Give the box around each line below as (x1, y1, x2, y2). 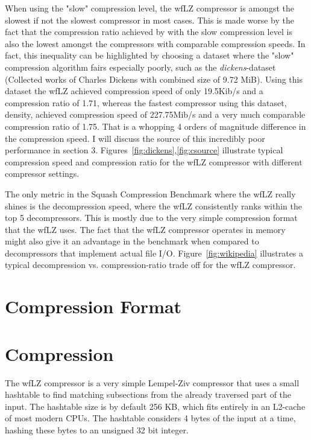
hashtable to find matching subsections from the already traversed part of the (5, 388, 292, 401)
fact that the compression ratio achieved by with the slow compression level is (5, 25, 292, 38)
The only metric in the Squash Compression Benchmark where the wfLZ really (5, 187, 296, 200)
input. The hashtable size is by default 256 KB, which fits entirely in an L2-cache (5, 400, 306, 412)
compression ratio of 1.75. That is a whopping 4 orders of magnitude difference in (5, 120, 306, 132)
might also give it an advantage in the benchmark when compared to (5, 235, 259, 247)
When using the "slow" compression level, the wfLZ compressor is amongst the (5, 2, 294, 14)
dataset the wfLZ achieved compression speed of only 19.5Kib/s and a (5, 84, 263, 97)
